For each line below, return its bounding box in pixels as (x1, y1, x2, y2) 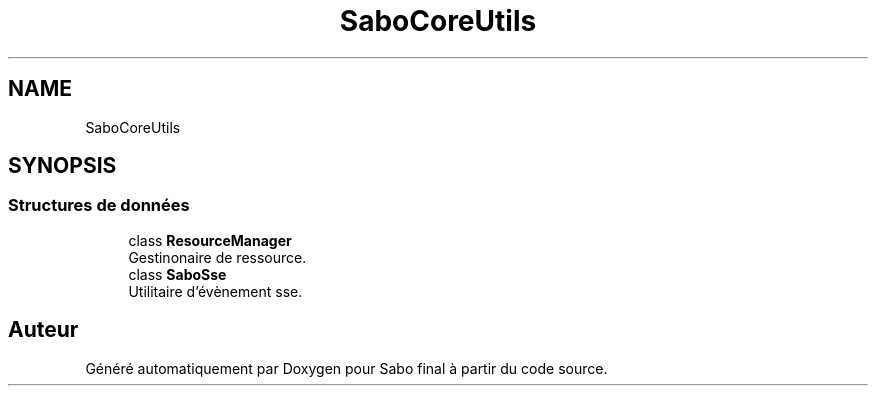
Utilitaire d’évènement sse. (128, 282, 303, 300)
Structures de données (8, 195, 190, 216)
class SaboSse (128, 265, 227, 283)
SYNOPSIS (8, 153, 117, 179)
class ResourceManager (128, 231, 292, 249)
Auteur (8, 317, 79, 343)
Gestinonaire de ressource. (128, 248, 307, 266)
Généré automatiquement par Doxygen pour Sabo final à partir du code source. (85, 359, 608, 377)
